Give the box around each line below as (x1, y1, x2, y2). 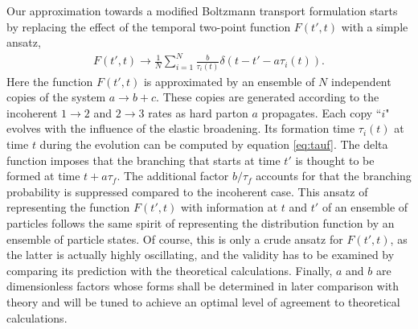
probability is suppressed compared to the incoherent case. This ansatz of (6, 183, 368, 199)
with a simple (341, 18, 408, 35)
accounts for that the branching (256, 167, 412, 184)
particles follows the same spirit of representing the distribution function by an (6, 214, 395, 231)
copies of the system (6, 88, 106, 105)
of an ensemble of (322, 199, 408, 216)
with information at (180, 199, 278, 216)
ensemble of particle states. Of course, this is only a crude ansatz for (6, 230, 343, 247)
